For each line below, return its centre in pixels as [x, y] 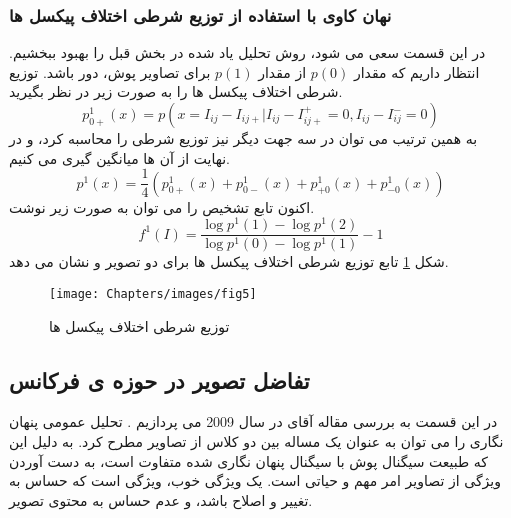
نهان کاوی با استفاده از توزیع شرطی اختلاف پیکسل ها [200, 14]
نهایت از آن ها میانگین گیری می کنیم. [119, 157]
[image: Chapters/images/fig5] [153, 293]
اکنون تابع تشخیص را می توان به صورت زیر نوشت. [162, 206]
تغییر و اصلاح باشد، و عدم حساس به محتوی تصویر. [161, 499]
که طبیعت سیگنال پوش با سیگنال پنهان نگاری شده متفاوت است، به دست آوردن [249, 460]
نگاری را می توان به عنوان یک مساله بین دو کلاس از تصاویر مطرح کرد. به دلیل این [256, 441]
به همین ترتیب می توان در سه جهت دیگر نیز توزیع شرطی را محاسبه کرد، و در [243, 138]
